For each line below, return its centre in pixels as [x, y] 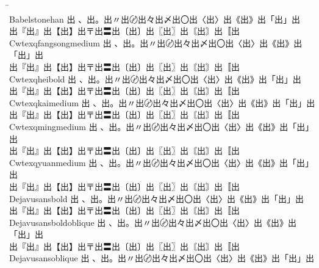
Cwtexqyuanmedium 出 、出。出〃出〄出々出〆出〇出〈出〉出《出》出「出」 [161, 162]
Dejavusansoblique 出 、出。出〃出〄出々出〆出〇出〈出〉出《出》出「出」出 [162, 258]
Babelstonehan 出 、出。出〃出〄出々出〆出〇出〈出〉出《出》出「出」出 [155, 19]
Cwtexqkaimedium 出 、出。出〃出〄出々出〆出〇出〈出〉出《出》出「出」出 [162, 102]
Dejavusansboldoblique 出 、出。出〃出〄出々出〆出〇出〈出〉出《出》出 [153, 222]
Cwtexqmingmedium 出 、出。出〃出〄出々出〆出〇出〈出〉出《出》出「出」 [162, 126]
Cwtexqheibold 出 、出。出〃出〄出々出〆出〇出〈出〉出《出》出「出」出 [155, 78]
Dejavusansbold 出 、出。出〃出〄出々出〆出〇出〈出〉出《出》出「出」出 [156, 198]
